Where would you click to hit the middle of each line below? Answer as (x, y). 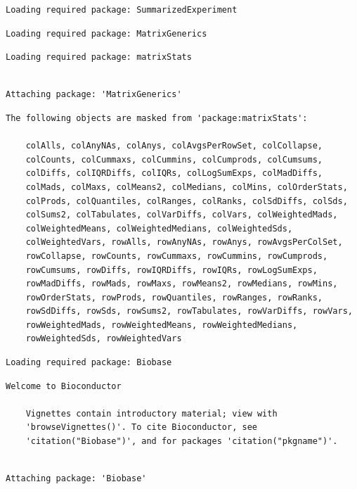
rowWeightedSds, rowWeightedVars (104, 339)
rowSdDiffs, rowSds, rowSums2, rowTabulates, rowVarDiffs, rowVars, (189, 311)
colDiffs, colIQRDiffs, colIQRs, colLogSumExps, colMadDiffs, (174, 173)
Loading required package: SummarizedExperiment (122, 10)
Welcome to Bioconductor (64, 386)
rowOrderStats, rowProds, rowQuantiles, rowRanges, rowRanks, (174, 297)
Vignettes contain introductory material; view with (151, 413)
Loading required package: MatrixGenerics (106, 33)
